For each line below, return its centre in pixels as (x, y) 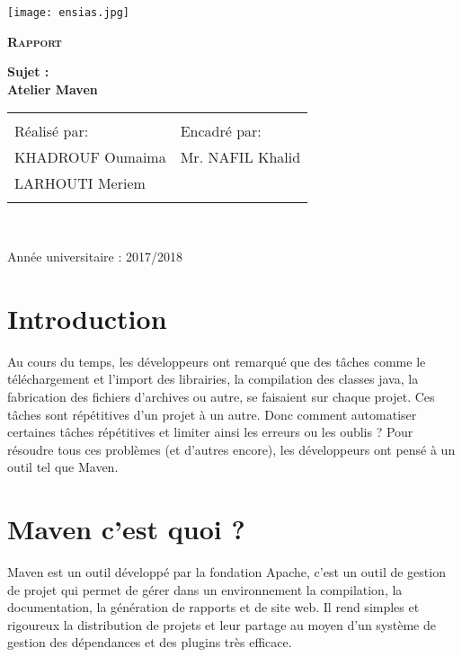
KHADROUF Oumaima (90, 157)
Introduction (87, 318)
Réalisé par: (52, 131)
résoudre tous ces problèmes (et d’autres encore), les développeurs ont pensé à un (231, 449)
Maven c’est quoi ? (126, 529)
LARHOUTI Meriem (80, 183)
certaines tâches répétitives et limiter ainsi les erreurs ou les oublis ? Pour (210, 432)
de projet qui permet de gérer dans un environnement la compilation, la (205, 589)
